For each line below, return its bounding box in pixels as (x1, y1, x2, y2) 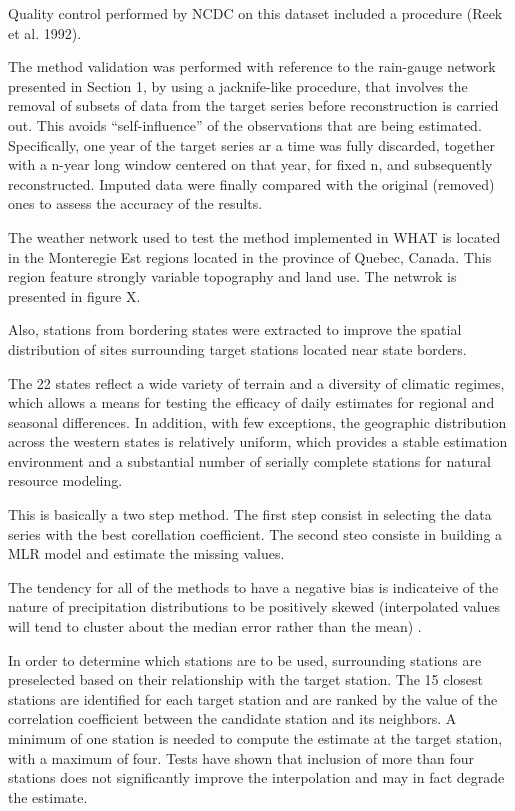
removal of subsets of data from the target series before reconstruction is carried (8, 95, 499, 116)
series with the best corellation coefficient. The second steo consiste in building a (8, 523, 503, 544)
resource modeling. (8, 470, 123, 491)
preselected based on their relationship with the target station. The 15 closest (8, 669, 484, 690)
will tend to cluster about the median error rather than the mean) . (8, 616, 422, 637)
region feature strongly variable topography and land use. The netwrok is (8, 266, 457, 287)
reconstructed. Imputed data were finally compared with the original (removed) (8, 173, 495, 194)
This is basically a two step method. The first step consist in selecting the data (8, 504, 492, 525)
